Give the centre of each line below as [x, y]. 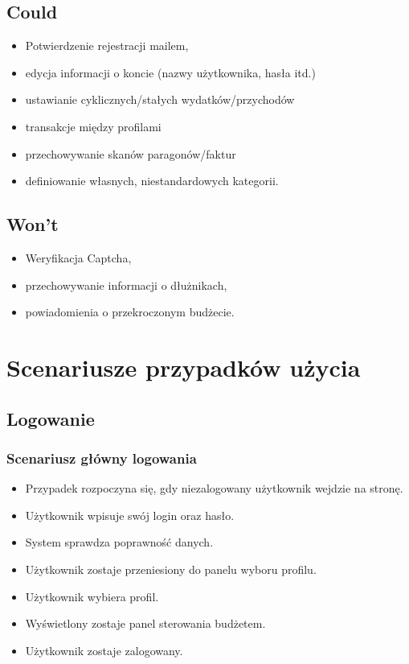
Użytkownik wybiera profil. [92, 596]
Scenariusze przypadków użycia [184, 367]
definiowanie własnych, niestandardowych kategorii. [152, 181]
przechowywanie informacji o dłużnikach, [126, 285]
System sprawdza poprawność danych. [119, 542]
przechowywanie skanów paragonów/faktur [131, 153]
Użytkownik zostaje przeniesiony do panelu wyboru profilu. [171, 569]
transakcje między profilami [93, 126]
